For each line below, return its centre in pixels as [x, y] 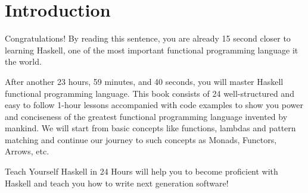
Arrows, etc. [27, 151]
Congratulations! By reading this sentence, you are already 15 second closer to [148, 38]
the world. [23, 61]
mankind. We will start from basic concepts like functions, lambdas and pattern [150, 128]
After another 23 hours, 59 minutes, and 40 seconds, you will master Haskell [144, 81]
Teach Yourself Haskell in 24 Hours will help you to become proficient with [141, 171]
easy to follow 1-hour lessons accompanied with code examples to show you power [154, 105]
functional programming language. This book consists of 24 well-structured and [150, 93]
